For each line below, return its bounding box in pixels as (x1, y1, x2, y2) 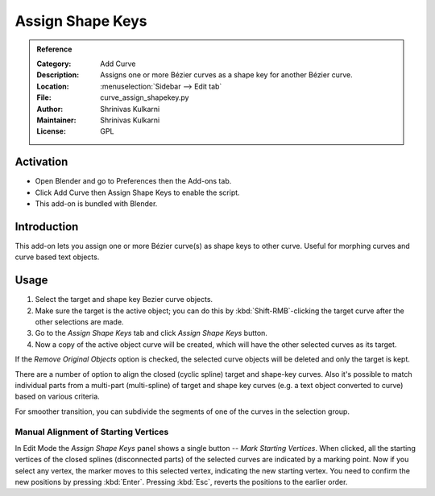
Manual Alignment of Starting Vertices (14, 427, 169, 438)
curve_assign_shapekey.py (100, 93, 189, 102)
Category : (36, 59, 72, 68)
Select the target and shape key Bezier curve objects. (35, 295, 213, 304)
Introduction (14, 220, 79, 234)
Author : (36, 104, 64, 114)
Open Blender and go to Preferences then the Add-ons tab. (35, 176, 232, 186)
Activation (14, 155, 68, 169)
